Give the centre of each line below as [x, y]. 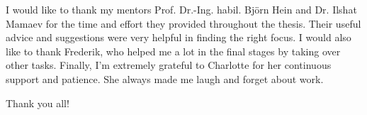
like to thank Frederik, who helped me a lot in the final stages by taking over [173, 51]
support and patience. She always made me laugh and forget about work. [165, 78]
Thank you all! [38, 103]
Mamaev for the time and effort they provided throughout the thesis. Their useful [183, 23]
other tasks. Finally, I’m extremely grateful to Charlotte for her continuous [169, 65]
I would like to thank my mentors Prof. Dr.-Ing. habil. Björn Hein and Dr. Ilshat [181, 9]
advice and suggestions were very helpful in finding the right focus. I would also [179, 37]
